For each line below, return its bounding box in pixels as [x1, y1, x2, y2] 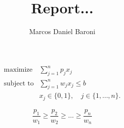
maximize [3, 66, 33, 74]
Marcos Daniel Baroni [29, 26, 95, 37]
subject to [3, 80, 34, 87]
